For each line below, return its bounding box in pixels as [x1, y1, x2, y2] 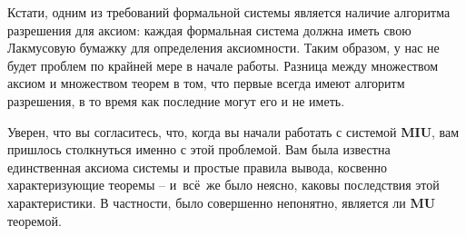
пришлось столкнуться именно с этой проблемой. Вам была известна [7, 140, 391, 159]
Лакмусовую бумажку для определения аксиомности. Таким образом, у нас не [7, 38, 440, 57]
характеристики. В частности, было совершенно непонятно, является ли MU [7, 192, 436, 211]
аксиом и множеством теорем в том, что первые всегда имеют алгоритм [7, 74, 405, 93]
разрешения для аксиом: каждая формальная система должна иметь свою [7, 20, 411, 39]
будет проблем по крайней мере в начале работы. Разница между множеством [7, 55, 439, 74]
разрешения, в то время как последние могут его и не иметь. [7, 91, 345, 110]
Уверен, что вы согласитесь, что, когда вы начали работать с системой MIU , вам [7, 122, 460, 141]
